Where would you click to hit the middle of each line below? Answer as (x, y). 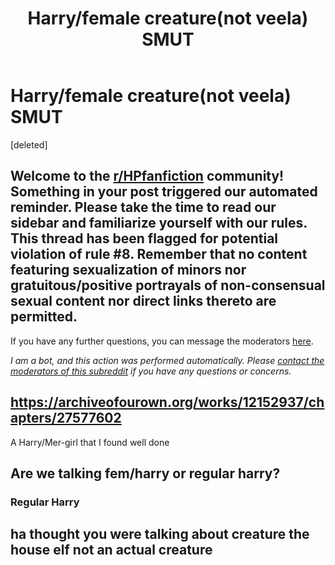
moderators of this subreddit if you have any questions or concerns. (151, 371)
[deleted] (29, 144)
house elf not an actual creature (111, 550)
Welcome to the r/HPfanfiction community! (147, 176)
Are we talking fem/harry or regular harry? (145, 473)
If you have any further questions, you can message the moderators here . (162, 341)
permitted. (44, 317)
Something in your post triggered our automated (164, 192)
